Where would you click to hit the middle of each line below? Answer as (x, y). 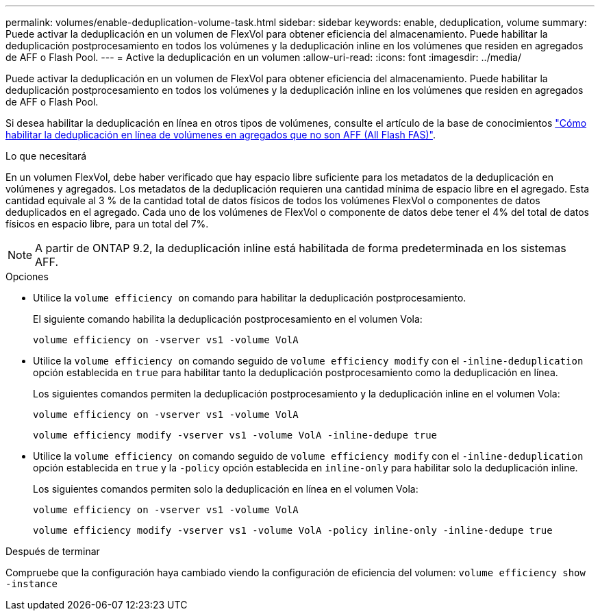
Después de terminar (53, 551)
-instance (32, 584)
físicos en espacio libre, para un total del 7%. (107, 224)
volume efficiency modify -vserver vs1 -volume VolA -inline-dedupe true (235, 435)
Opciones (27, 276)
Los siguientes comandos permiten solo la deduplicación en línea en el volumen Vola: (226, 489)
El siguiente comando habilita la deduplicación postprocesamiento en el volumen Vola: (228, 319)
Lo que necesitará (46, 156)
